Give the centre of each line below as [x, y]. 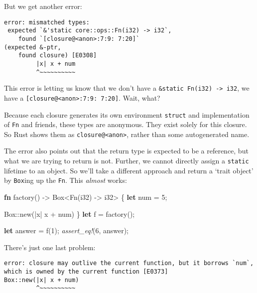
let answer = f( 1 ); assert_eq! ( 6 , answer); [66, 230]
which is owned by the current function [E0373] [86, 272]
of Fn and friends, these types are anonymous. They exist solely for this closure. [126, 124]
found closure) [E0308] [58, 56]
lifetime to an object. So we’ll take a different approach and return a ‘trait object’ [129, 170]
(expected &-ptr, [33, 47]
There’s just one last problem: [50, 247]
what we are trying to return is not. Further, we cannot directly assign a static [127, 161]
